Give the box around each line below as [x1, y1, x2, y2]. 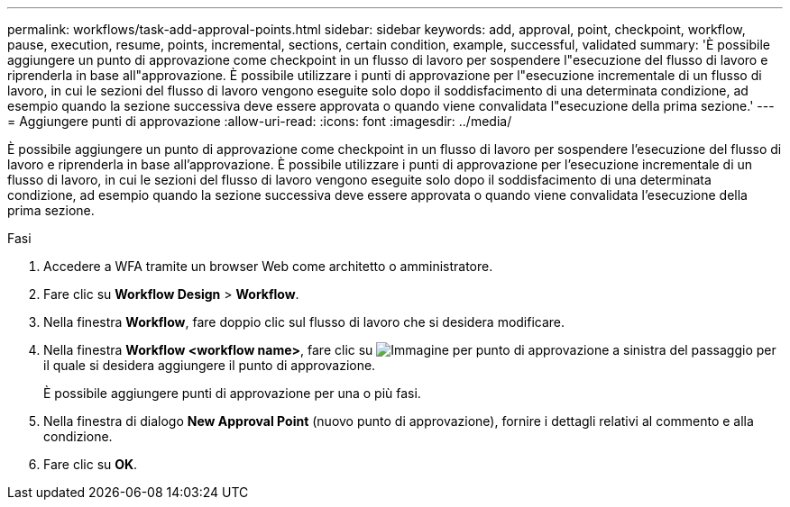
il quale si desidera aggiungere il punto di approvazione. [43, 358, 376, 373]
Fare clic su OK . [43, 457, 138, 472]
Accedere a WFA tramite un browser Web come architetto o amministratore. [43, 258, 493, 274]
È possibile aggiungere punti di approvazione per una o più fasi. [43, 385, 421, 401]
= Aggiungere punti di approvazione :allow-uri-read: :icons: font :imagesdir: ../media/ [7, 113, 512, 129]
